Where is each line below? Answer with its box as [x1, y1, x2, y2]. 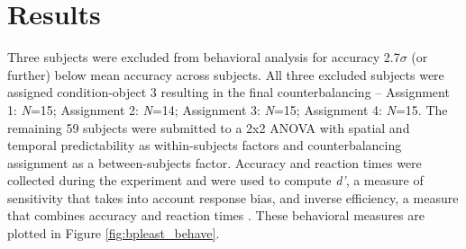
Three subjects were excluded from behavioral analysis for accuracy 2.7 [7, 48, 400, 67]
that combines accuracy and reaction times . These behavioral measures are [7, 206, 425, 225]
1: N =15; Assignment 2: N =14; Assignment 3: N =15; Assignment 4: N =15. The [7, 100, 448, 119]
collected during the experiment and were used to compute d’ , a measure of [7, 171, 424, 190]
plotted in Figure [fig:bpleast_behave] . [7, 224, 220, 243]
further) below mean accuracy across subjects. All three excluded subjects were [7, 65, 444, 84]
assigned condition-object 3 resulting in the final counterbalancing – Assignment [7, 83, 450, 102]
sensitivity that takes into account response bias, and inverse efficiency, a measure [7, 188, 459, 207]
